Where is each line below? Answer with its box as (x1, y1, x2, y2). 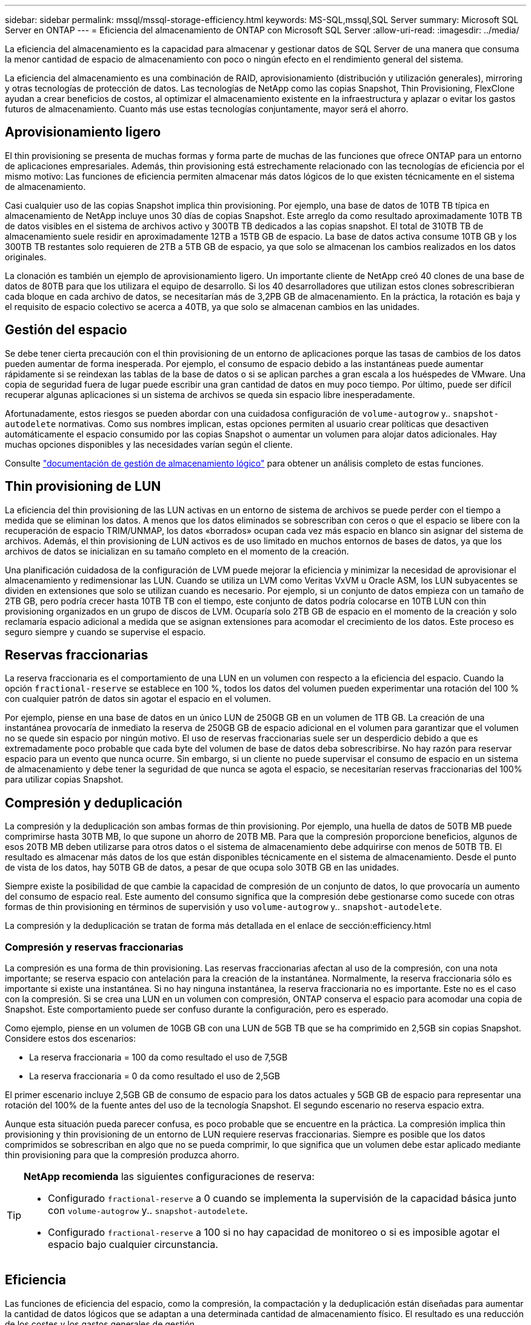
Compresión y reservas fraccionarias (5, 940, 184, 953)
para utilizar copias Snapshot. (5, 774, 124, 785)
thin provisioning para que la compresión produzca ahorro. (5, 1149, 239, 1160)
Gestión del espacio (5, 322, 127, 338)
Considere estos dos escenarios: (5, 1033, 136, 1043)
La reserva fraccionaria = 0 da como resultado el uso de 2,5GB (29, 1070, 281, 1081)
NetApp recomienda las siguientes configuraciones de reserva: (24, 1170, 315, 1182)
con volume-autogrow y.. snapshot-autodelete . (48, 1204, 248, 1216)
